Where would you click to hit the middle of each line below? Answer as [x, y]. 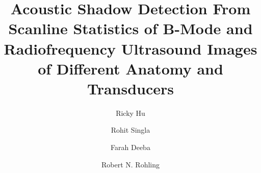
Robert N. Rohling [130, 164]
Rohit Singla [130, 130]
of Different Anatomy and [130, 68]
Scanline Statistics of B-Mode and [130, 28]
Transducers [130, 88]
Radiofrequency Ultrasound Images [130, 48]
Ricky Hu [130, 113]
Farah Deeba [130, 147]
